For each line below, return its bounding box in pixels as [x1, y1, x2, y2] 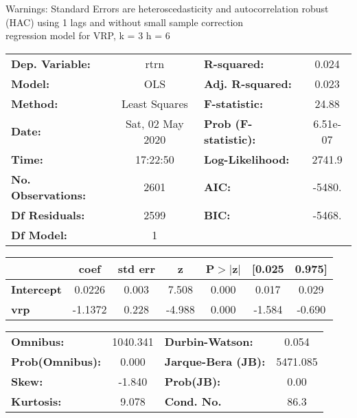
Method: [11, 95, 58, 111]
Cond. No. [164, 393, 222, 409]
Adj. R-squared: [203, 75, 292, 91]
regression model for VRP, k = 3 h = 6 [5, 28, 170, 43]
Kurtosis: [11, 393, 62, 409]
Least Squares [121, 95, 188, 111]
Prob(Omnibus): [11, 353, 102, 369]
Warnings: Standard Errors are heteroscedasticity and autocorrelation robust [5, 1, 329, 15]
